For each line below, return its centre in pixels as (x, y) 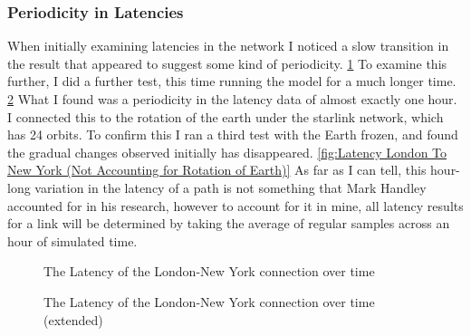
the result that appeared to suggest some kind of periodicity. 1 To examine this (227, 63)
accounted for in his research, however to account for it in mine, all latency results (235, 205)
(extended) (73, 319)
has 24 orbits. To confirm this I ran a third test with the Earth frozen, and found (233, 134)
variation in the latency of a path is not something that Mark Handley (231, 187)
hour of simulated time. (72, 240)
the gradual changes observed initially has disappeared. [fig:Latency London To (227, 152)
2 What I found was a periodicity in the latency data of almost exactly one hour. (232, 99)
